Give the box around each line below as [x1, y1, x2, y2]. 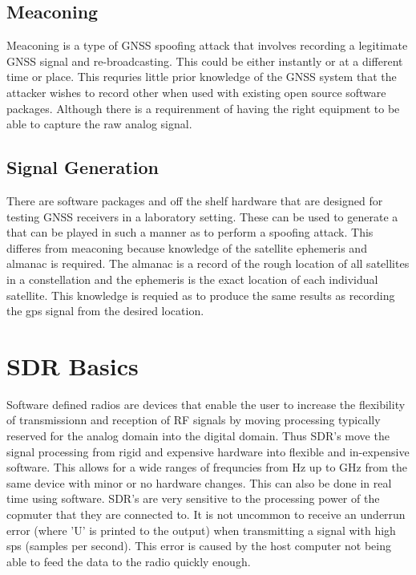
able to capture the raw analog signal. [6, 115, 192, 132]
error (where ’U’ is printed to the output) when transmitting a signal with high [6, 521, 396, 538]
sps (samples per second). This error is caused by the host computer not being [6, 537, 391, 554]
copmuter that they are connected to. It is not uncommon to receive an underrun [6, 506, 406, 522]
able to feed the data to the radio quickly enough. [6, 553, 251, 569]
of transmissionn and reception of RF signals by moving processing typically [6, 411, 381, 428]
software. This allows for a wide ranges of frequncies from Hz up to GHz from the [6, 459, 408, 476]
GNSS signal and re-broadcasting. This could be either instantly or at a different [6, 52, 403, 69]
